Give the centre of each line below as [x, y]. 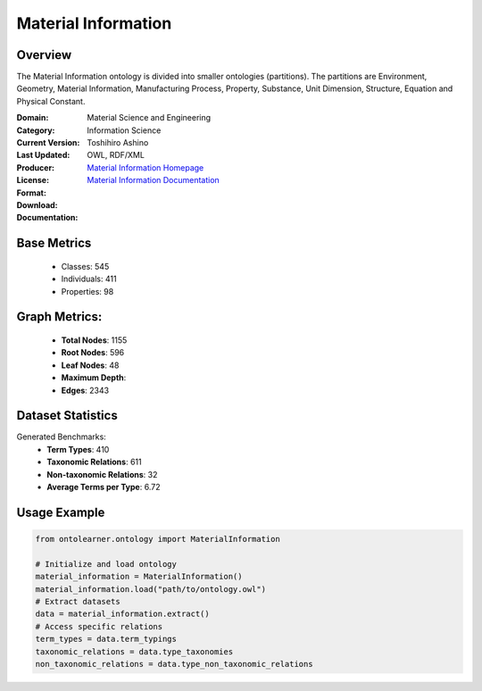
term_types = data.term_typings [106, 639]
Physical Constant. [51, 101]
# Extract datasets [78, 601]
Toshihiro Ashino [118, 143]
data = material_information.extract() [122, 614]
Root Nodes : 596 [93, 353]
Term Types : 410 [78, 449]
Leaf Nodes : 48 [90, 365]
